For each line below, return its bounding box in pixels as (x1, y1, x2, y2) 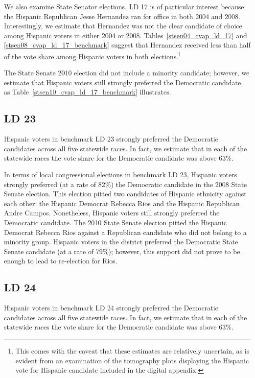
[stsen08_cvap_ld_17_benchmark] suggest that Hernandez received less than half (4, 40, 251, 50)
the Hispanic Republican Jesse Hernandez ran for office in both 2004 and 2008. (4, 11, 240, 21)
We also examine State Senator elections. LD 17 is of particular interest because (4, 1, 244, 11)
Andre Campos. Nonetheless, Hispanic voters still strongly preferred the (4, 208, 220, 218)
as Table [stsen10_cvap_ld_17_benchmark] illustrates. (4, 87, 171, 97)
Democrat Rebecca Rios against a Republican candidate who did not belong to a (4, 227, 247, 237)
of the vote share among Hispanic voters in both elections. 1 (4, 49, 182, 61)
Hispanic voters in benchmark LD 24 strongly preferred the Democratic (4, 303, 218, 313)
